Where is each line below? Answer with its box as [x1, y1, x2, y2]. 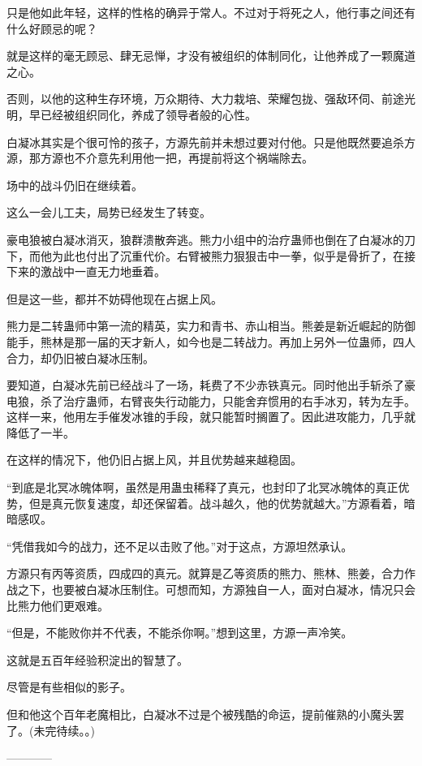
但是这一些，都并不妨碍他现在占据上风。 [6, 290, 222, 307]
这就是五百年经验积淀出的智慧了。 [6, 651, 188, 668]
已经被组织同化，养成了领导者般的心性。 [40, 105, 256, 123]
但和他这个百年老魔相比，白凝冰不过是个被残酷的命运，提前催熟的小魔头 [6, 706, 393, 722]
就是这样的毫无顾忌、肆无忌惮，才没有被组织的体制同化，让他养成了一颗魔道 [6, 47, 416, 64]
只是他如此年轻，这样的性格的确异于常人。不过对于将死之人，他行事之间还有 [6, 4, 416, 20]
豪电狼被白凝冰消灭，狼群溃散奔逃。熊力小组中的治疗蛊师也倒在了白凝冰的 [6, 230, 404, 247]
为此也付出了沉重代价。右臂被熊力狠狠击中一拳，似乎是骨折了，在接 [51, 247, 416, 264]
